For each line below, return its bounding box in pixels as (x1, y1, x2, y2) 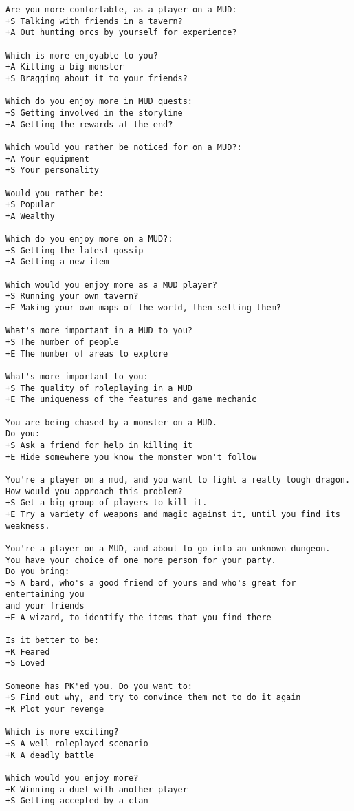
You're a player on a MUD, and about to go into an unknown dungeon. (5, 543, 331, 554)
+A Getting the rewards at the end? (5, 119, 173, 129)
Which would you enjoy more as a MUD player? (5, 280, 217, 290)
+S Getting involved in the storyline (5, 107, 183, 118)
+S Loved (5, 658, 45, 668)
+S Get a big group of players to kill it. (5, 498, 208, 508)
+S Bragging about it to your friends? (5, 73, 188, 83)
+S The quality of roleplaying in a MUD (5, 383, 193, 393)
